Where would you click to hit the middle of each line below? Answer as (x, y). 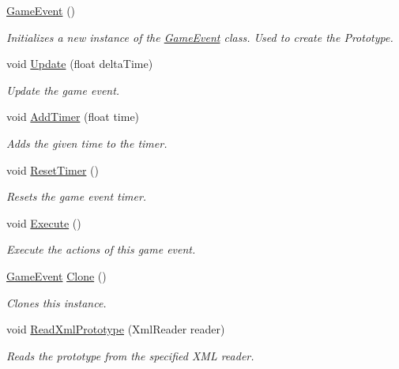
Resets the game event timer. (77, 196)
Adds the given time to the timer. (87, 143)
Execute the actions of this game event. (101, 249)
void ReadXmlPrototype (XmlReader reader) (116, 329)
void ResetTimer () (53, 169)
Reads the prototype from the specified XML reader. (130, 355)
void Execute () (44, 222)
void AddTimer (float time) (73, 117)
